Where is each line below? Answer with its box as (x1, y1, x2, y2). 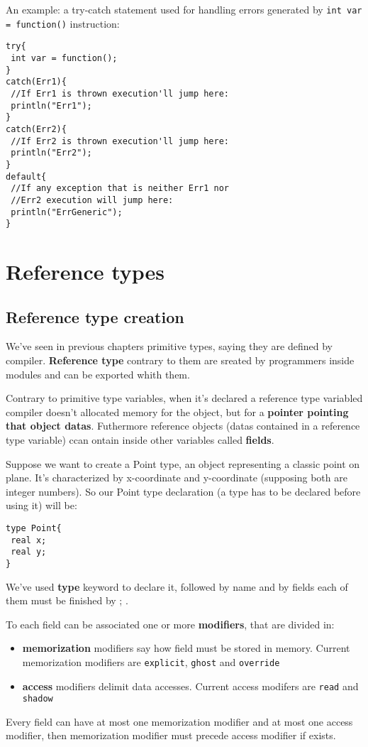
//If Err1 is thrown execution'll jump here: (11, 88, 229, 99)
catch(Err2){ (6, 124, 67, 134)
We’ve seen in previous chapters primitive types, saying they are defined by (6, 339, 333, 354)
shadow (22, 694, 53, 704)
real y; (11, 547, 47, 557)
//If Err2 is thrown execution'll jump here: (11, 136, 229, 146)
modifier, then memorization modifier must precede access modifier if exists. (6, 728, 336, 743)
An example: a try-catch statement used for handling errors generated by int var (6, 2, 362, 16)
